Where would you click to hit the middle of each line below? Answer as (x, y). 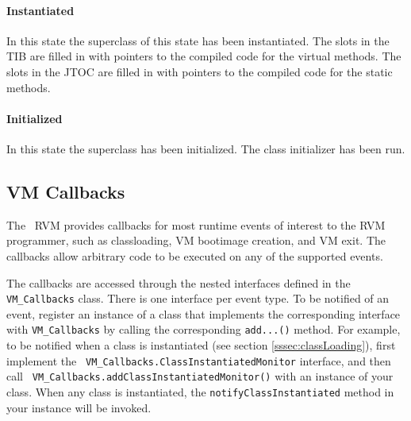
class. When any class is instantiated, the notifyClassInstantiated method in (200, 392)
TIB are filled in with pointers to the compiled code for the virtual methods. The (204, 56)
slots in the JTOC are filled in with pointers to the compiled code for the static (200, 71)
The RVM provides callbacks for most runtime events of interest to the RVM (196, 224)
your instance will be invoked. (79, 407)
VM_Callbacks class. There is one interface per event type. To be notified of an (198, 298)
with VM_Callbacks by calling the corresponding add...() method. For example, (204, 329)
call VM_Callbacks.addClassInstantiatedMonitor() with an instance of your (200, 376)
